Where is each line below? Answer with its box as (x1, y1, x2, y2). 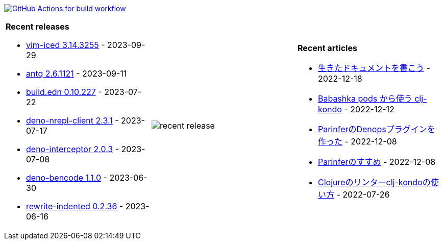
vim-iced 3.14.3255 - (26, 40, 105, 50)
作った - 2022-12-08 (317, 136, 397, 147)
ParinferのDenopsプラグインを (317, 124, 435, 134)
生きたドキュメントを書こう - (317, 63, 430, 73)
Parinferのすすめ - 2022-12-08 (317, 157, 436, 167)
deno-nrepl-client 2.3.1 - (26, 115, 119, 126)
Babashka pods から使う (317, 93, 412, 104)
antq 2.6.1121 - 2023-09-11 (26, 68, 127, 79)
